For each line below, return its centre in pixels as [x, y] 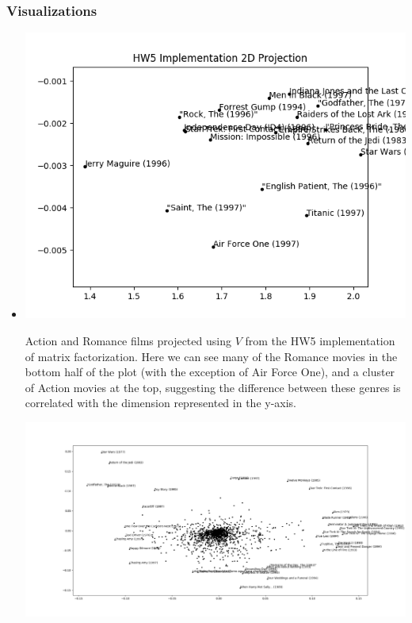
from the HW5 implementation [320, 340]
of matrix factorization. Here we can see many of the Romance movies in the [211, 356]
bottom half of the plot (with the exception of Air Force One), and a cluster [210, 372]
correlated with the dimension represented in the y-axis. [161, 403]
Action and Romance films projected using [128, 340]
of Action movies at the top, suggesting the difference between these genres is [213, 387]
